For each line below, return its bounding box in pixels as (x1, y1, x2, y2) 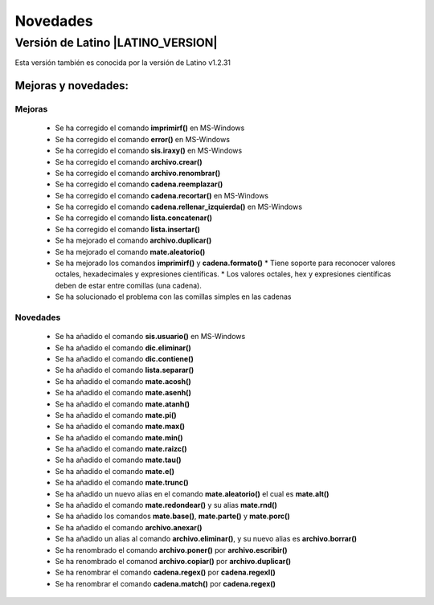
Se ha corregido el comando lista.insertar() (55, 224, 200, 234)
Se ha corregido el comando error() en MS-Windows (55, 134, 231, 144)
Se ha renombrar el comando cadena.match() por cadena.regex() (55, 578, 276, 588)
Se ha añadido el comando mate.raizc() (55, 444, 188, 454)
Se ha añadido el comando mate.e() (55, 466, 175, 476)
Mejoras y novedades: (14, 79, 129, 92)
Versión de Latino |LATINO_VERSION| (14, 35, 218, 50)
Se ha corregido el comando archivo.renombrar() (55, 168, 221, 178)
